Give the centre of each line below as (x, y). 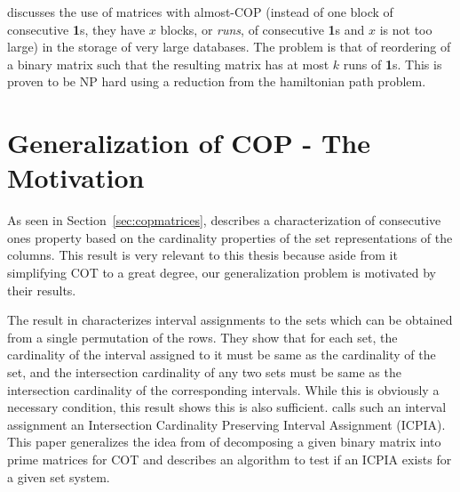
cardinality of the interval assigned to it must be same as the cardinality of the (222, 355)
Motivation (76, 177)
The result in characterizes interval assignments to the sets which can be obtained (230, 320)
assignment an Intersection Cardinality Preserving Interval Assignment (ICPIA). (226, 424)
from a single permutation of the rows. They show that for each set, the (202, 337)
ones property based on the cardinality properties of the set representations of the (230, 237)
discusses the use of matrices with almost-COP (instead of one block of (200, 12)
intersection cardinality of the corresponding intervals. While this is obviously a (223, 389)
